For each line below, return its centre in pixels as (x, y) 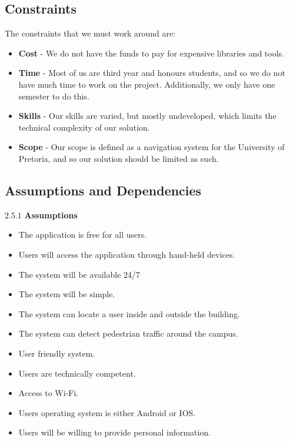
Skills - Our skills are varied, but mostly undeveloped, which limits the (147, 116)
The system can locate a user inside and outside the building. (129, 313)
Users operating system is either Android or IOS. (107, 412)
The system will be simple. (67, 294)
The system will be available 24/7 (79, 274)
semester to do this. (54, 96)
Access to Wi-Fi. (49, 393)
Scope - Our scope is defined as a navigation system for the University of (151, 147)
